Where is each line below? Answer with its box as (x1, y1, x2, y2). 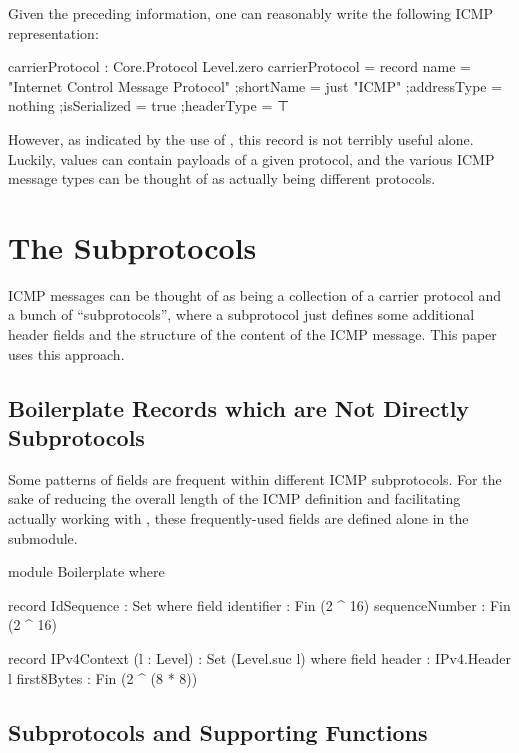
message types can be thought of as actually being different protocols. (8, 168, 436, 189)
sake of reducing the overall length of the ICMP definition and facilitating (8, 488, 461, 509)
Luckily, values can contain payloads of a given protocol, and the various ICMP (8, 148, 495, 169)
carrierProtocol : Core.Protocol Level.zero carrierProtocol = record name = (8, 56, 471, 77)
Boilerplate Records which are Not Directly (8, 392, 470, 423)
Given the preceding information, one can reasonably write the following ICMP (8, 3, 494, 23)
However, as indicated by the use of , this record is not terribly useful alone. (8, 128, 474, 149)
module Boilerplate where (8, 561, 165, 582)
